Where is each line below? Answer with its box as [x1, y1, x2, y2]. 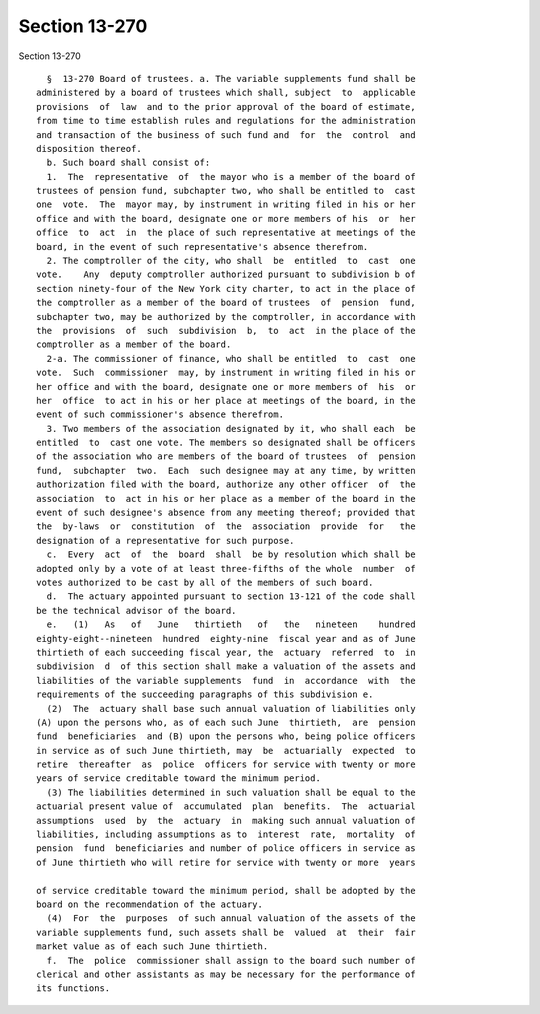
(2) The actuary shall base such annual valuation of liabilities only [46, 703, 416, 714]
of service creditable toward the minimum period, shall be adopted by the [36, 885, 416, 896]
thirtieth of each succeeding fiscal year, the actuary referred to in [36, 646, 416, 658]
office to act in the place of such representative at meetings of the [36, 227, 416, 239]
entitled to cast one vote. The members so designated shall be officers [36, 437, 416, 449]
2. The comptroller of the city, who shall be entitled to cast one [46, 255, 416, 267]
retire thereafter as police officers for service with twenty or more [36, 759, 416, 770]
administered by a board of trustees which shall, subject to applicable [36, 87, 416, 99]
